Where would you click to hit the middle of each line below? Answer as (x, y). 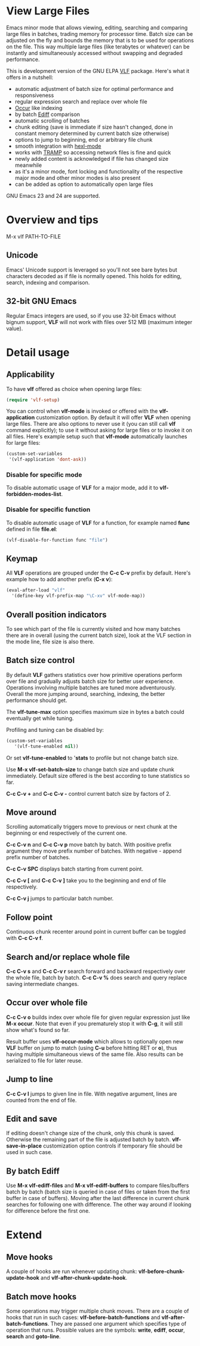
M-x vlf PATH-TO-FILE (34, 236)
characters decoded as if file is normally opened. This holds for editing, (94, 276)
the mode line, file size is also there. (50, 642)
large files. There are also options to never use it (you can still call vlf (91, 424)
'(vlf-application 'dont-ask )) (47, 460)
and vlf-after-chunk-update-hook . (84, 1278)
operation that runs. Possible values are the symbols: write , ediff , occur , (96, 1330)
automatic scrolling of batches (52, 120)
